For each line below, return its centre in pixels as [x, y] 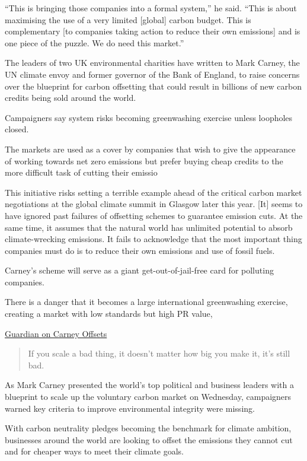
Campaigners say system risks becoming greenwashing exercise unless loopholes [149, 117]
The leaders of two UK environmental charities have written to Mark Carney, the [152, 63]
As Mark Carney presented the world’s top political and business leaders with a [150, 385]
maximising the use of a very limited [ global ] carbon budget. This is [128, 19]
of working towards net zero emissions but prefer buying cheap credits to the [144, 160]
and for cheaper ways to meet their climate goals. [95, 451]
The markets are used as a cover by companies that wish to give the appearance [150, 149]
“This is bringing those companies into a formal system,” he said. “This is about [151, 8]
